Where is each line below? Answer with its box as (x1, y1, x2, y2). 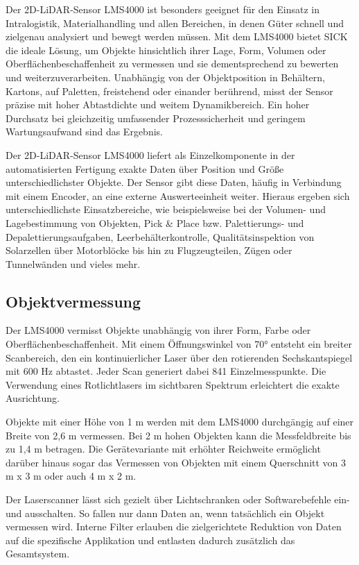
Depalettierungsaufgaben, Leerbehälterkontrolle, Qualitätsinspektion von (6, 229, 315, 244)
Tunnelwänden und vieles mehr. (6, 256, 141, 271)
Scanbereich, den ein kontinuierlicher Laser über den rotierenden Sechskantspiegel (6, 350, 353, 364)
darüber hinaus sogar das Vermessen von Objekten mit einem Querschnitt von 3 (6, 455, 347, 469)
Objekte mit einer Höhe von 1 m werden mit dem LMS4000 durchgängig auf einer (6, 414, 354, 429)
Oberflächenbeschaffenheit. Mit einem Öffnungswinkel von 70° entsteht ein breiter (6, 337, 352, 351)
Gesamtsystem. (6, 546, 70, 561)
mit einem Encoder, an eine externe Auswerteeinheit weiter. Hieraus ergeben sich (6, 188, 350, 203)
